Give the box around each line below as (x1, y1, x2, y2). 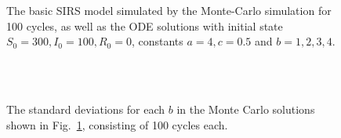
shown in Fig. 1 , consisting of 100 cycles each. (6, 116, 228, 133)
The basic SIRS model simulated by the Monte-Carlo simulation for (6, 2, 332, 18)
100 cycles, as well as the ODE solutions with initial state (6, 17, 283, 34)
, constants (131, 33, 183, 49)
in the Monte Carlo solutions (176, 100, 315, 117)
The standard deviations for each (6, 100, 165, 117)
